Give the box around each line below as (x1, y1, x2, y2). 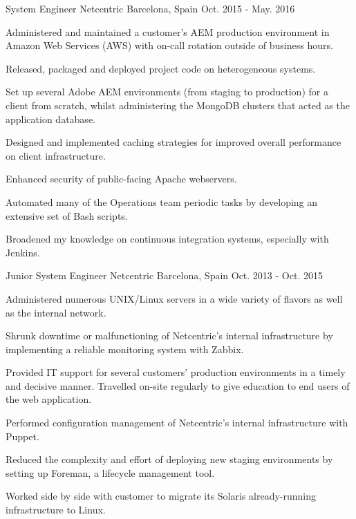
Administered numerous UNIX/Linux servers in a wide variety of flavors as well (6, 291, 343, 305)
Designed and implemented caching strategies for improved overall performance (6, 135, 341, 149)
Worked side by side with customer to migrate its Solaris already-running (6, 489, 317, 503)
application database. (6, 111, 95, 126)
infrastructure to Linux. (6, 502, 106, 517)
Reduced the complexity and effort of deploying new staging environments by (6, 452, 333, 466)
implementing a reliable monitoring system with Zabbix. (6, 341, 244, 356)
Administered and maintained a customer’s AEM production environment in (6, 24, 330, 39)
